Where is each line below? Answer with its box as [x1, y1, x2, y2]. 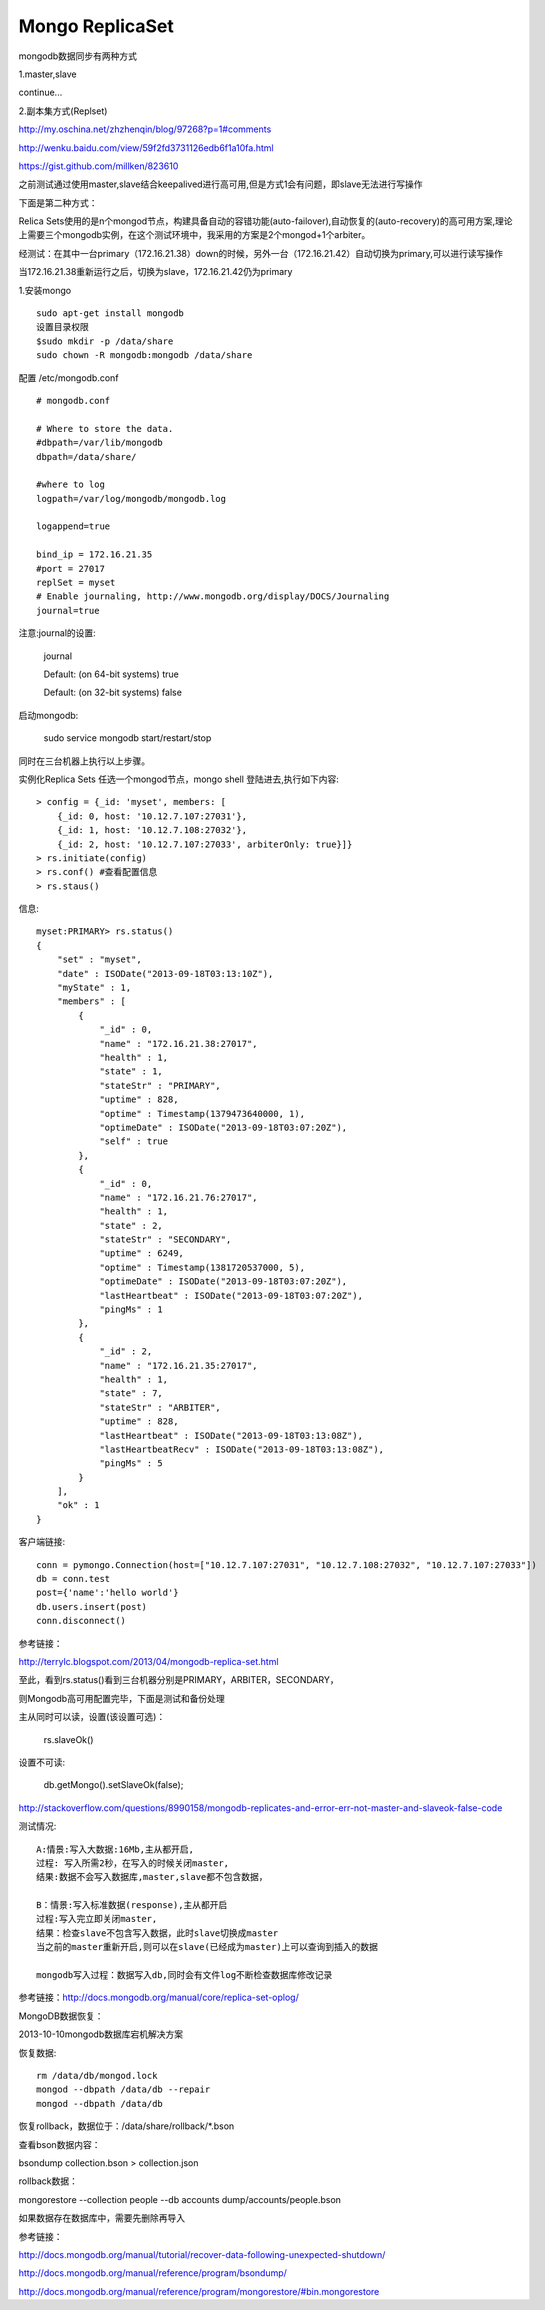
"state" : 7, [99, 1388, 164, 1399]
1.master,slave [18, 68, 77, 80]
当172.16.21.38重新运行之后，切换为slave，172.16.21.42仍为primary [18, 266, 293, 278]
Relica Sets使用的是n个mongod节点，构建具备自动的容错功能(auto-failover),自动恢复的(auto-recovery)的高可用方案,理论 [18, 215, 513, 227]
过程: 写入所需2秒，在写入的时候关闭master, [36, 1857, 230, 1869]
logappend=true [36, 521, 111, 532]
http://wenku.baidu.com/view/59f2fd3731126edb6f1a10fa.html [18, 141, 274, 154]
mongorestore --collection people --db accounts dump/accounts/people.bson [18, 2193, 342, 2205]
